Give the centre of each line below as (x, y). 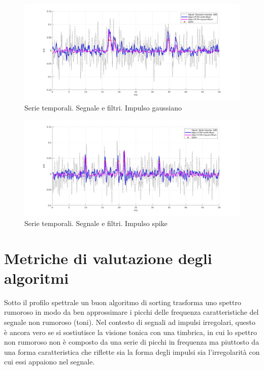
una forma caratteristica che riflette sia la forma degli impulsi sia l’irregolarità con (132, 351)
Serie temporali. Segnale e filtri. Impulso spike (96, 223)
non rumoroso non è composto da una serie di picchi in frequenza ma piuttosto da (132, 342)
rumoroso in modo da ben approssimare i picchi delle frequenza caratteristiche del (131, 312)
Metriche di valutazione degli (108, 258)
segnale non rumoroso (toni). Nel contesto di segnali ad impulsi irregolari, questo (130, 322)
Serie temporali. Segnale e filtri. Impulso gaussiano (103, 107)
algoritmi (37, 277)
